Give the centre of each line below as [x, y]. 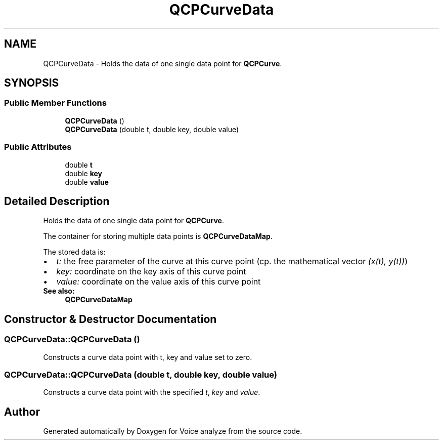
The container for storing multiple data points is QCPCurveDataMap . [158, 236]
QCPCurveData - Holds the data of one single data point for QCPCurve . [163, 63]
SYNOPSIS [32, 83]
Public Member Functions [55, 103]
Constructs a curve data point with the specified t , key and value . [152, 392]
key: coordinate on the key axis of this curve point [151, 272]
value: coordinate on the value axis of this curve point [159, 282]
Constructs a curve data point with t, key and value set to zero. [148, 357]
